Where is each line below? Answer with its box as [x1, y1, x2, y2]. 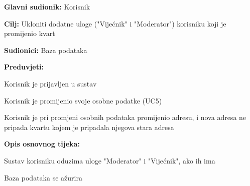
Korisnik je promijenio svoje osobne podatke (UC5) [4, 95, 162, 105]
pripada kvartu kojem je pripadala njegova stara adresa [4, 121, 174, 132]
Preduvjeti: [4, 61, 44, 72]
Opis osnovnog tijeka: [4, 138, 80, 149]
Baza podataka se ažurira [4, 172, 82, 182]
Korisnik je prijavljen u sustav [4, 78, 97, 88]
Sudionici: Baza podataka [4, 44, 87, 55]
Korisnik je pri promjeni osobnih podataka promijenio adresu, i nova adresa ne [4, 112, 246, 122]
